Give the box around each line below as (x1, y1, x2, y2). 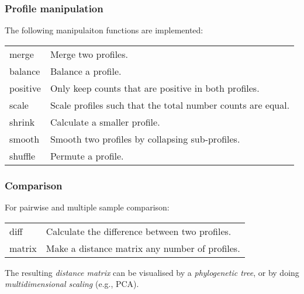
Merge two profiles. (50, 47, 128, 61)
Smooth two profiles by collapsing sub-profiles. (50, 132, 240, 146)
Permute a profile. (50, 148, 124, 162)
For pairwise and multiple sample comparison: (5, 201, 170, 213)
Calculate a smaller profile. (50, 115, 160, 129)
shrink (9, 115, 35, 129)
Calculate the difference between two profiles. (46, 224, 232, 238)
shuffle (9, 148, 36, 162)
